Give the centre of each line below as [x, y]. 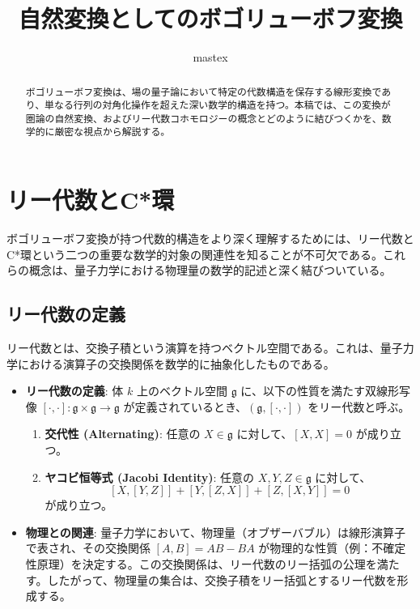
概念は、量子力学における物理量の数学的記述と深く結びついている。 [210, 270]
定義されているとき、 [191, 406]
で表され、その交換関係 [88, 548]
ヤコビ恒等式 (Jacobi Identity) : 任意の [150, 477]
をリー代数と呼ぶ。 [359, 406]
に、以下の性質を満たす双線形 [320, 391]
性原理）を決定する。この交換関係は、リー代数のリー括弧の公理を [201, 564]
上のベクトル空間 [182, 391]
